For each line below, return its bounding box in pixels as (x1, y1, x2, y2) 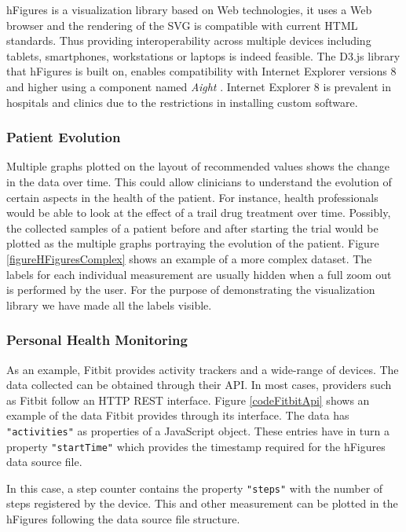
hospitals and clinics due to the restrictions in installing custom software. (6, 94, 358, 110)
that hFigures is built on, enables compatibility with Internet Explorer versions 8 (6, 63, 397, 79)
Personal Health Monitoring (6, 330, 188, 350)
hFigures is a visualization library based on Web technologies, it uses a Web (6, 2, 372, 17)
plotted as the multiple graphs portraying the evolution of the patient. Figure (6, 235, 379, 251)
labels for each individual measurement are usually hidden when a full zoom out (6, 266, 392, 282)
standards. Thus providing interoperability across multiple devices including (6, 32, 371, 49)
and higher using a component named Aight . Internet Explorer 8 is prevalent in (6, 78, 391, 94)
